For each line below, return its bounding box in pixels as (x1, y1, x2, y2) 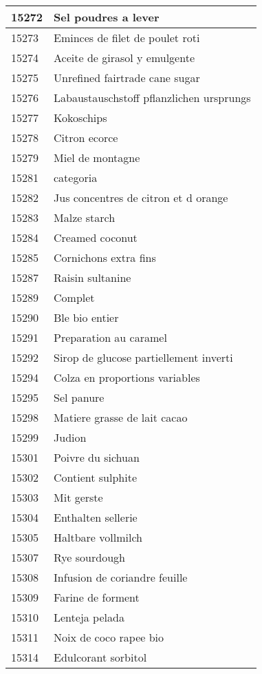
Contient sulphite (54, 469, 138, 485)
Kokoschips (54, 110, 107, 125)
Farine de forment (54, 589, 140, 605)
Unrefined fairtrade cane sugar (54, 70, 200, 85)
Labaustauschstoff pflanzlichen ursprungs (54, 90, 251, 105)
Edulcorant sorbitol (54, 649, 147, 665)
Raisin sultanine (54, 269, 131, 285)
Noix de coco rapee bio (54, 629, 164, 645)
